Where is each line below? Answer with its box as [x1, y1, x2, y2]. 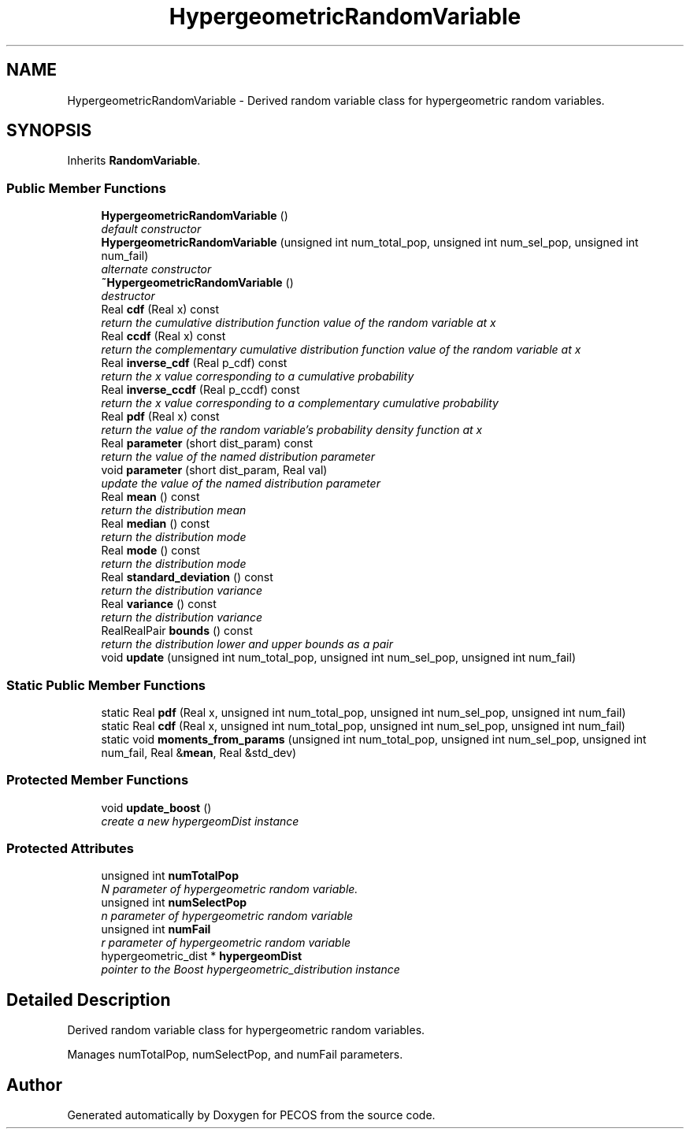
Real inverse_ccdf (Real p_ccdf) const [101, 383, 300, 397]
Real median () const [101, 517, 210, 531]
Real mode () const [101, 543, 200, 558]
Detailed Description [6, 989, 171, 1010]
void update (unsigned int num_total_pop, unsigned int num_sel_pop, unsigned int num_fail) [101, 651, 576, 665]
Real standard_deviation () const [101, 570, 273, 584]
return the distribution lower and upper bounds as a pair [101, 637, 394, 651]
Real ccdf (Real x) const [101, 329, 226, 343]
